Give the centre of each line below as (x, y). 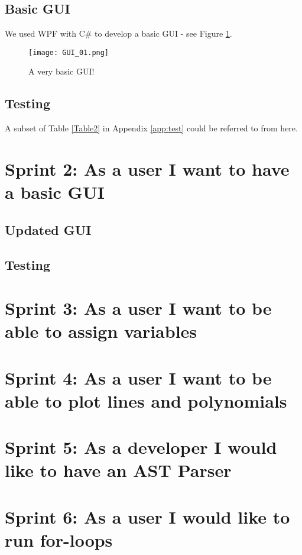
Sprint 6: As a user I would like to (147, 516)
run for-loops (59, 540)
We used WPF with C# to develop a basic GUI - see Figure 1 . (118, 33)
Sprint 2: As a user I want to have (147, 169)
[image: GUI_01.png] (69, 52)
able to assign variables (101, 331)
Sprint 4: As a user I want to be (138, 377)
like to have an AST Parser (118, 470)
